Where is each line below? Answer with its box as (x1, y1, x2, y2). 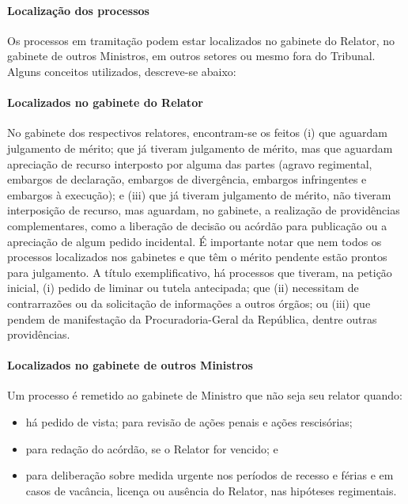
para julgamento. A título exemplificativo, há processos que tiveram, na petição (7, 263, 392, 280)
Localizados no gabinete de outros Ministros (7, 357, 253, 373)
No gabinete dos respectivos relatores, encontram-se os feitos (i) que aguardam (7, 124, 387, 141)
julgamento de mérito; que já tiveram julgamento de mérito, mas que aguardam (7, 139, 393, 156)
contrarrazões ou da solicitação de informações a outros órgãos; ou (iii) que (7, 294, 371, 311)
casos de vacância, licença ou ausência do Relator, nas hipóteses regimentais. (25, 482, 397, 498)
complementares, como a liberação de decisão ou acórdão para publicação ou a (7, 217, 387, 233)
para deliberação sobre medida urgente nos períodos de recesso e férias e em (25, 467, 394, 483)
